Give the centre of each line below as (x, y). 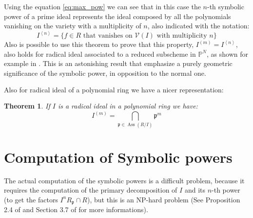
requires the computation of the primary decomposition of (91, 190)
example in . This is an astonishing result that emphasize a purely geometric (118, 63)
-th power (226, 190)
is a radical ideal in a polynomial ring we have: (128, 106)
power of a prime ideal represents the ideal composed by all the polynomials (117, 16)
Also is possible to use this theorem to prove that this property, (99, 44)
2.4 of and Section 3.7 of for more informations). (76, 209)
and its (195, 190)
